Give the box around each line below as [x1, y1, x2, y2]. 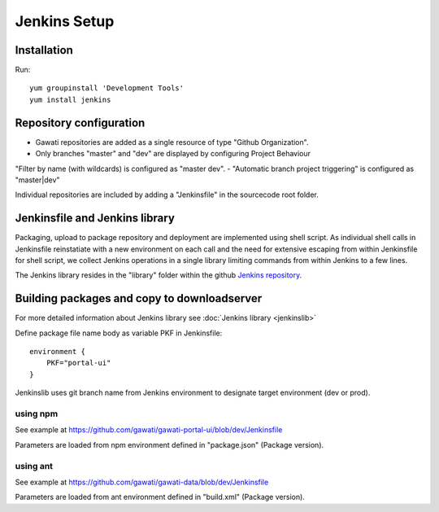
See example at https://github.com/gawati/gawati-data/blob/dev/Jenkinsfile [15, 477, 269, 487]
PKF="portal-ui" [46, 358, 111, 368]
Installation [15, 43, 73, 57]
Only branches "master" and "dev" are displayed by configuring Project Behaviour [35, 149, 311, 159]
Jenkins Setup [15, 12, 115, 30]
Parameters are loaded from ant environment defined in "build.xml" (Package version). [15, 492, 305, 502]
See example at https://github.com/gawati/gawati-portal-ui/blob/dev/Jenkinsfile [15, 425, 283, 435]
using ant [15, 460, 53, 471]
